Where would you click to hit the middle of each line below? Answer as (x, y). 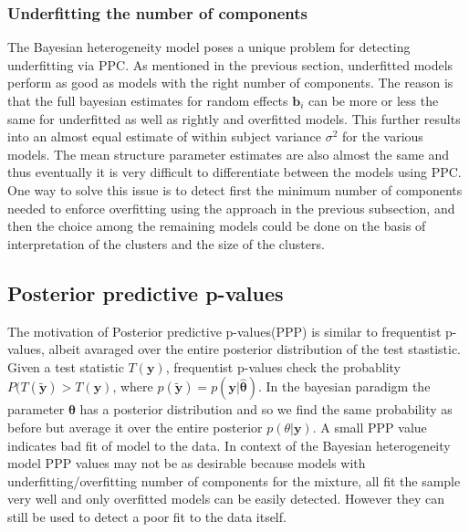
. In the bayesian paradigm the (344, 386)
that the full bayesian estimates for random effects (148, 100)
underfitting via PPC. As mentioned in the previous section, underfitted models (230, 64)
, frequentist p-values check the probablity (283, 366)
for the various (383, 136)
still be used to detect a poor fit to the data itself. (147, 516)
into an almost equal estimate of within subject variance (165, 136)
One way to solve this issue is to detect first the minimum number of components (235, 189)
